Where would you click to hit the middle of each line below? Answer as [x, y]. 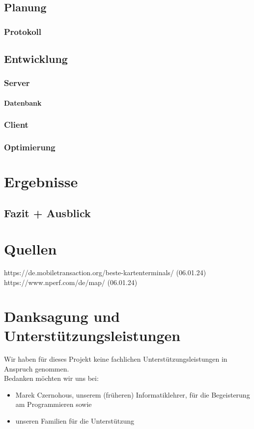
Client [16, 125]
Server [17, 83]
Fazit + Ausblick [47, 213]
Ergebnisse [41, 182]
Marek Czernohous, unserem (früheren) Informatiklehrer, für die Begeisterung [133, 394]
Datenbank [23, 102]
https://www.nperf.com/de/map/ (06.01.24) [71, 282]
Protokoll [23, 31]
